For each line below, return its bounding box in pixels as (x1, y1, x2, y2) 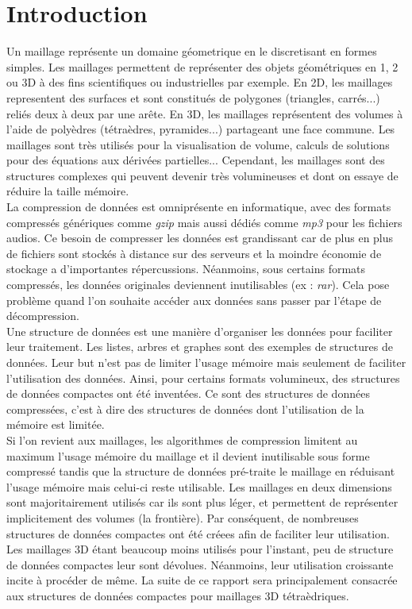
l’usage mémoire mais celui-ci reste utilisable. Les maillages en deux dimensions (6, 478, 392, 495)
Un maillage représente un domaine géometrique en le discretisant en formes (6, 43, 377, 60)
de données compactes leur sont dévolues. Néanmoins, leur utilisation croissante (6, 556, 394, 572)
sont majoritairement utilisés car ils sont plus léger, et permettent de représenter (6, 494, 399, 511)
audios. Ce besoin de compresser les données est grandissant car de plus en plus (6, 229, 394, 246)
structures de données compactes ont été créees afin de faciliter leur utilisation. (6, 525, 390, 542)
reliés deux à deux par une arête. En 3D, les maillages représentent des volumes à (6, 105, 403, 121)
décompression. (6, 307, 79, 324)
